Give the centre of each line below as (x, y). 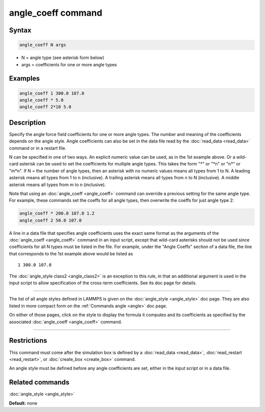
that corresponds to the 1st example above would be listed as (71, 253)
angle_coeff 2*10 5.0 (45, 107)
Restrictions (28, 341)
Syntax (20, 30)
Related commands (39, 382)
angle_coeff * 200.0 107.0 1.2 (57, 213)
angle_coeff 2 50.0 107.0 (51, 220)
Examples (25, 79)
